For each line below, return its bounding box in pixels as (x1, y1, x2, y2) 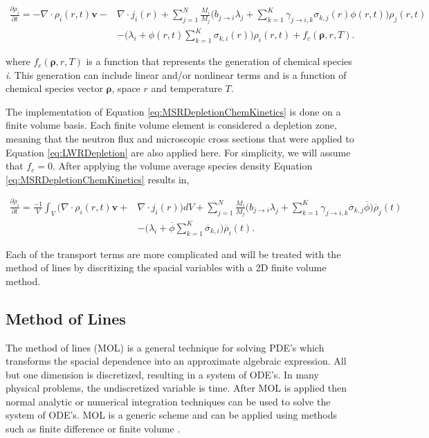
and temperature (151, 81, 222, 95)
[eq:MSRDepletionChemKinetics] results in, (6, 172, 190, 186)
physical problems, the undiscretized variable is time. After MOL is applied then (6, 381, 347, 395)
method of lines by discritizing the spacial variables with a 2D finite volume (6, 260, 327, 275)
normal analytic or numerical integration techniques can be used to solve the (6, 394, 331, 408)
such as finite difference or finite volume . (6, 421, 181, 436)
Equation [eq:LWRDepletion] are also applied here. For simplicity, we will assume (6, 145, 351, 159)
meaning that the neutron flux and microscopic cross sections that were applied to (6, 131, 354, 146)
